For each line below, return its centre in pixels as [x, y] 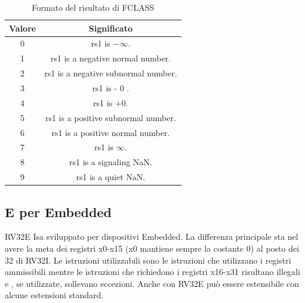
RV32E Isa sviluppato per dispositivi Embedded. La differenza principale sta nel [152, 236]
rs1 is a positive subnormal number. [110, 117]
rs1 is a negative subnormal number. [111, 73]
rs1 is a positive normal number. [111, 132]
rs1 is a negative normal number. [111, 58]
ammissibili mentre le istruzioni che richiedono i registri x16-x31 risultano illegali [152, 272]
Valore [23, 28]
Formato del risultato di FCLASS [93, 7]
